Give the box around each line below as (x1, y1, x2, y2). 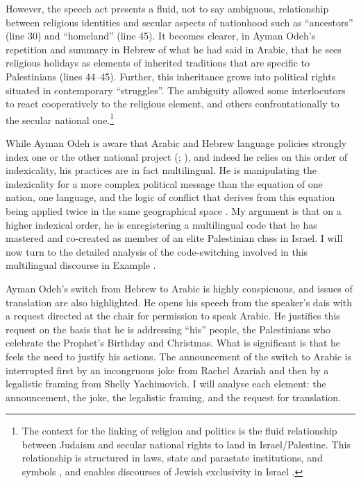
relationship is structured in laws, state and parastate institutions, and (22, 450, 323, 465)
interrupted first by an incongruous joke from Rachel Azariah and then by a (6, 362, 329, 377)
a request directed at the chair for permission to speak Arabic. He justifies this (6, 308, 340, 323)
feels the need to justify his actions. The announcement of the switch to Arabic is (6, 349, 352, 363)
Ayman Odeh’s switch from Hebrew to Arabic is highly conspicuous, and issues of (6, 281, 353, 295)
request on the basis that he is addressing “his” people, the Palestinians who (6, 322, 331, 336)
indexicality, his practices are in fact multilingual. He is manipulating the (6, 163, 317, 177)
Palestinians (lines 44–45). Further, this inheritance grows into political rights (6, 69, 336, 83)
